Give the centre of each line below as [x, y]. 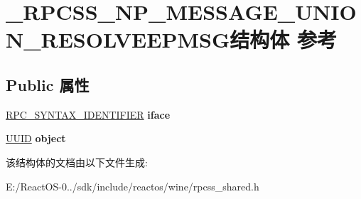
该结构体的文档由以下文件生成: [77, 162]
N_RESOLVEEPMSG [118, 39]
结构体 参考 [283, 39]
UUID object [36, 138]
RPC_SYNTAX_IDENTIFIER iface [88, 114]
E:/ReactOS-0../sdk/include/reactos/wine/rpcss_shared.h [133, 186]
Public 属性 [48, 84]
